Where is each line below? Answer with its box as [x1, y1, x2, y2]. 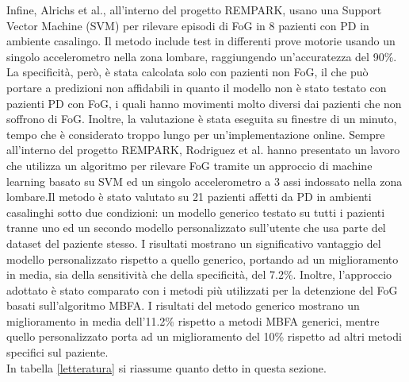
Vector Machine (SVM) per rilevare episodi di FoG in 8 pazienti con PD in [6, 17, 369, 33]
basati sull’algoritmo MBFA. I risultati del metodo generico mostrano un [6, 297, 360, 314]
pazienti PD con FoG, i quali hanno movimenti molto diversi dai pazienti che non [6, 95, 402, 111]
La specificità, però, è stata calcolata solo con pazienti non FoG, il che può [6, 64, 369, 80]
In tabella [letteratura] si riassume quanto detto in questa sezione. [6, 359, 327, 376]
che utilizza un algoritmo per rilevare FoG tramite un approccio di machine [6, 156, 373, 173]
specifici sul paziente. [6, 344, 109, 361]
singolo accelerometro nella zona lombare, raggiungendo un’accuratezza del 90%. [6, 48, 397, 64]
